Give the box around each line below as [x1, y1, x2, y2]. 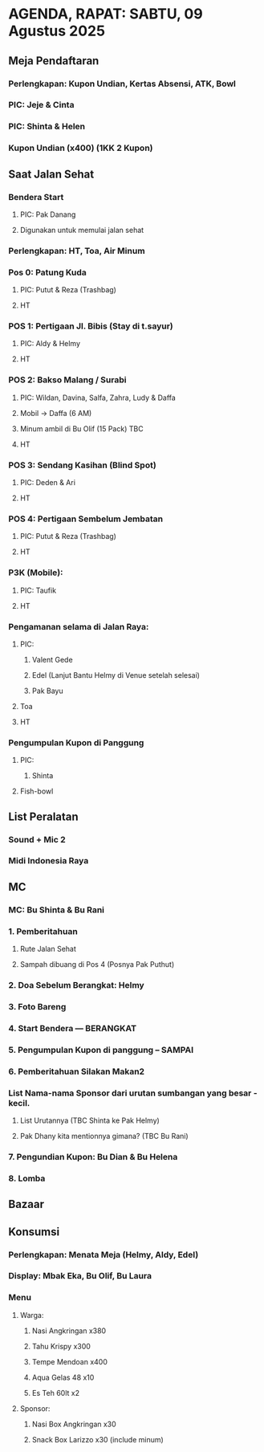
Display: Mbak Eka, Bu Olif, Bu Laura [8, 1270, 152, 1282]
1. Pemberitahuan [8, 925, 78, 936]
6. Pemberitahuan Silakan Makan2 [8, 1066, 145, 1077]
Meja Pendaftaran [8, 54, 100, 67]
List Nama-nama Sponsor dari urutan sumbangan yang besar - [8, 1087, 258, 1099]
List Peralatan [8, 810, 79, 823]
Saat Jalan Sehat [8, 167, 95, 181]
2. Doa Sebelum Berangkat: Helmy [8, 980, 144, 991]
